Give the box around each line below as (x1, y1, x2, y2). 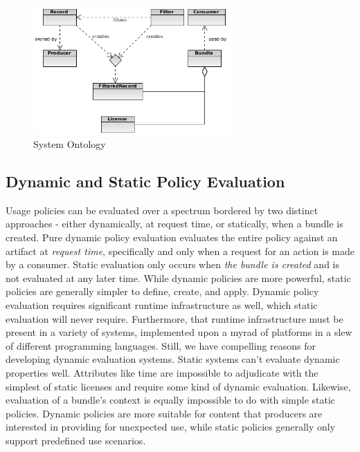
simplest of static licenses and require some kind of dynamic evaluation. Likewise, (6, 379, 351, 393)
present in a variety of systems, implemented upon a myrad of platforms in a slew (6, 325, 352, 339)
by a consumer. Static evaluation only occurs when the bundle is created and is (6, 257, 339, 272)
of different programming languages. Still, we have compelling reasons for (6, 338, 316, 352)
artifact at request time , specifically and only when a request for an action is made (6, 243, 355, 258)
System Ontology (33, 137, 106, 151)
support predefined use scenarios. (6, 433, 146, 447)
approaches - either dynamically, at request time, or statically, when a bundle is (6, 216, 343, 231)
